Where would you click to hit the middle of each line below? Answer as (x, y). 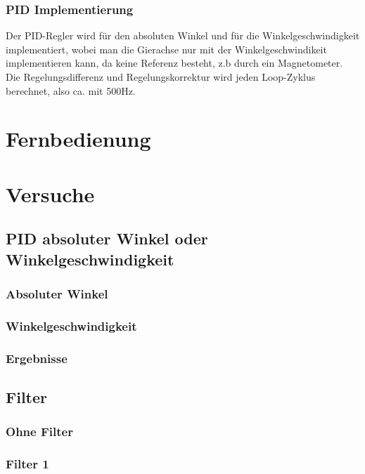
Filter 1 (27, 464)
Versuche (50, 193)
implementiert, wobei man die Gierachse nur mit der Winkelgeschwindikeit (166, 49)
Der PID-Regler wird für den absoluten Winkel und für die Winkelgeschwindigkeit (183, 35)
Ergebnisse (37, 358)
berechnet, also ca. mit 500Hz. (71, 90)
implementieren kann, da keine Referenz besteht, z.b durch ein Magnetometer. (174, 63)
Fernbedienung (78, 139)
